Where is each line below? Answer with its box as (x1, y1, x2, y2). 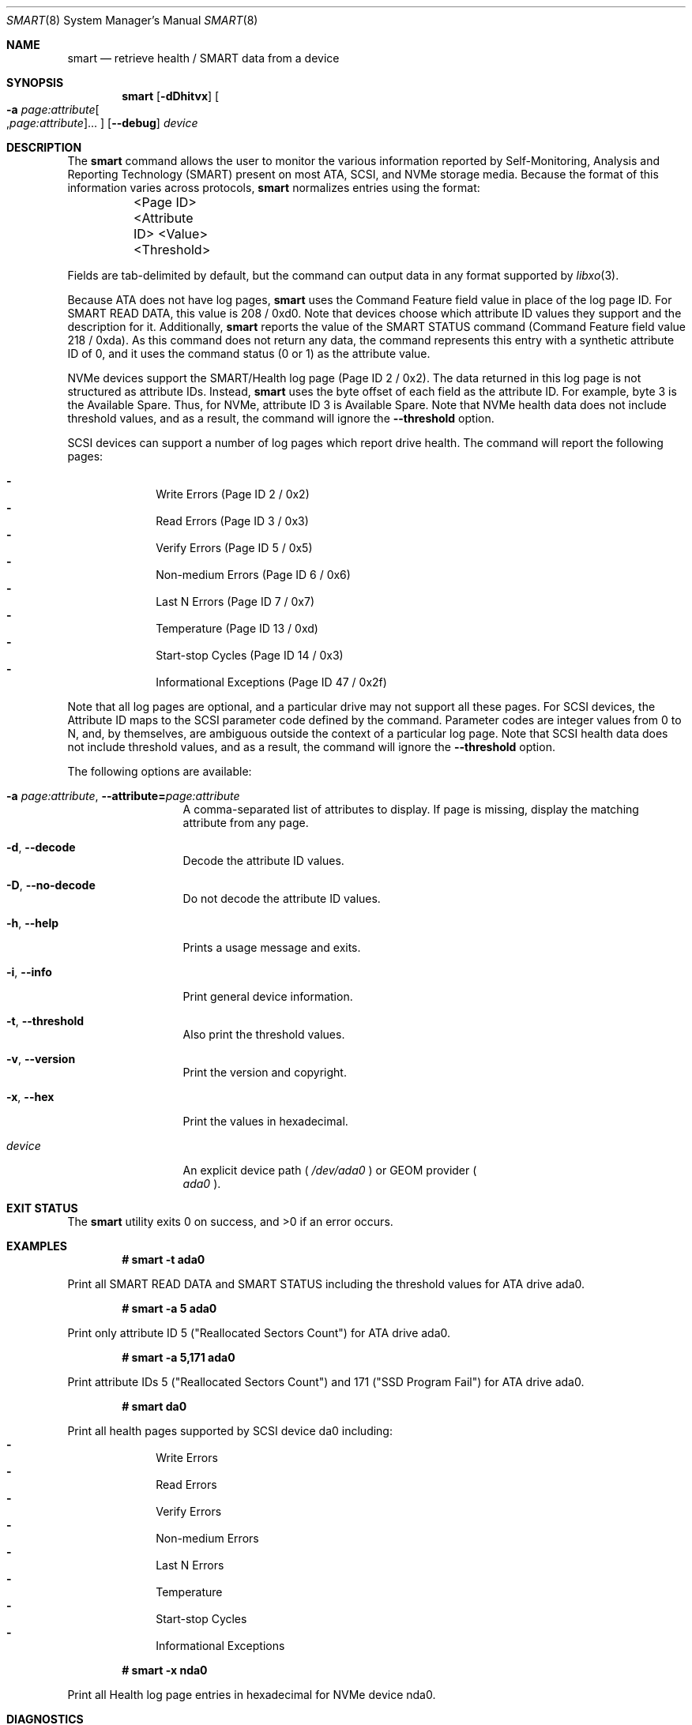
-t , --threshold (6, 1014, 85, 1028)
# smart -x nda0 (122, 1663, 208, 1677)
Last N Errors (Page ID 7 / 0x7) (156, 595, 315, 608)
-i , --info (6, 965, 52, 979)
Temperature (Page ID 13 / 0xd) (156, 622, 318, 635)
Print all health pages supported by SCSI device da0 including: (67, 1424, 393, 1437)
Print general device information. (182, 990, 353, 1003)
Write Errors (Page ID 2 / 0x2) (156, 487, 310, 501)
